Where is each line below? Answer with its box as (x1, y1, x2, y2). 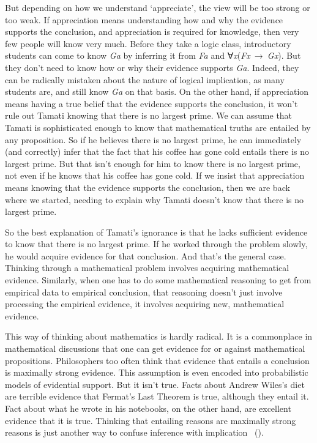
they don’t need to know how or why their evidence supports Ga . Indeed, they (5, 61, 299, 73)
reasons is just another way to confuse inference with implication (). (5, 426, 264, 439)
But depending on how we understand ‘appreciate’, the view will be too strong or (5, 1, 310, 13)
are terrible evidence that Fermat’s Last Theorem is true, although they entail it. (5, 390, 309, 403)
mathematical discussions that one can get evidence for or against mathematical (5, 342, 305, 355)
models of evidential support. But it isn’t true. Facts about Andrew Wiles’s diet (5, 378, 305, 390)
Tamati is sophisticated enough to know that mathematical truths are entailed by (5, 121, 311, 133)
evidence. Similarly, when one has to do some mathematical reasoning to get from (5, 274, 311, 286)
